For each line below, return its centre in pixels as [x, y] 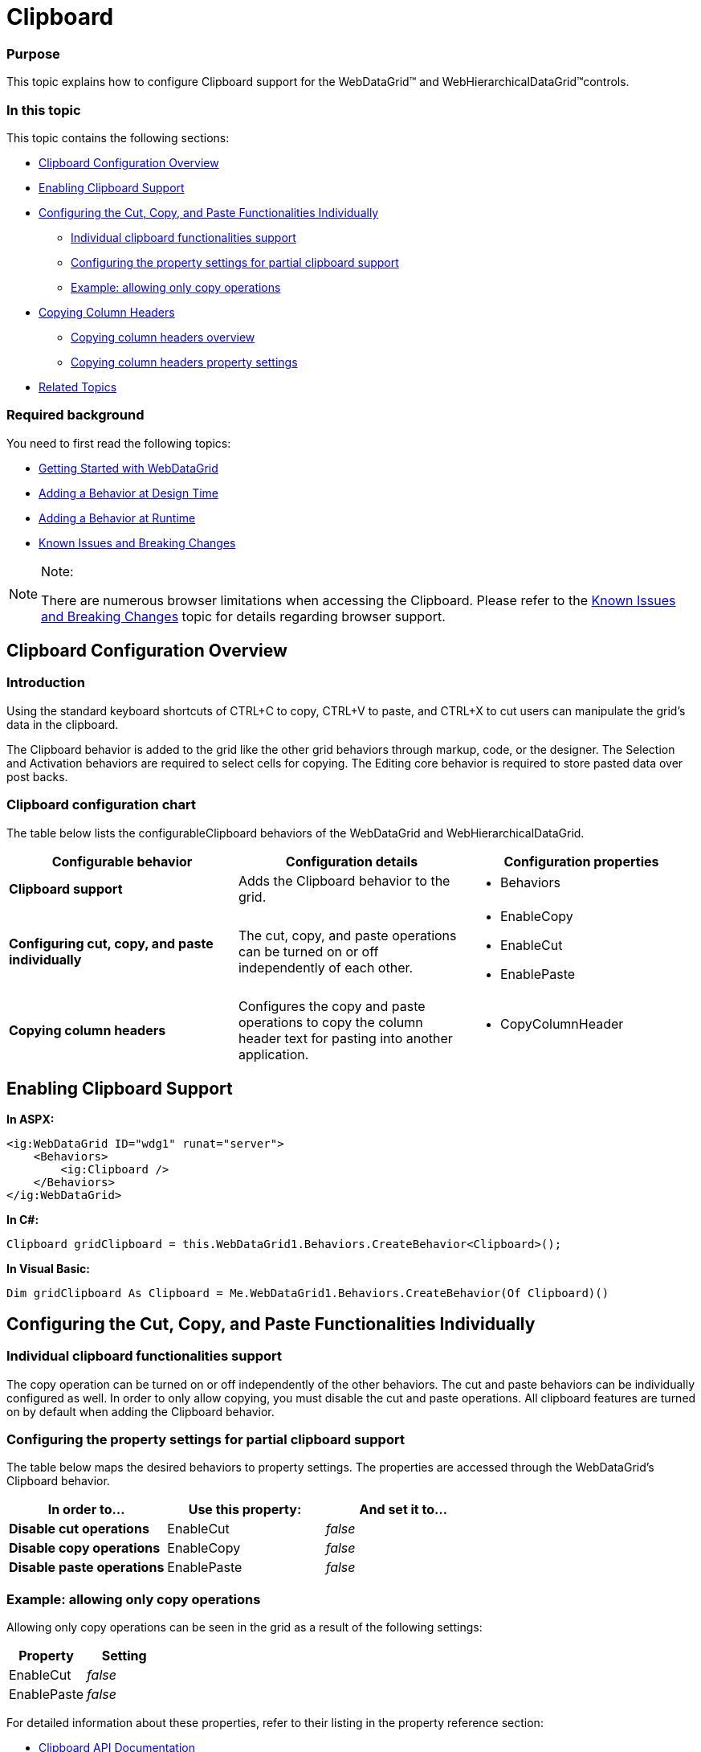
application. [273, 1054]
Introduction [46, 683]
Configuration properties [581, 861]
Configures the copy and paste [332, 1006]
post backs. [37, 776]
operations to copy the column [330, 1022]
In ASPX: [31, 1120]
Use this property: [245, 1510]
